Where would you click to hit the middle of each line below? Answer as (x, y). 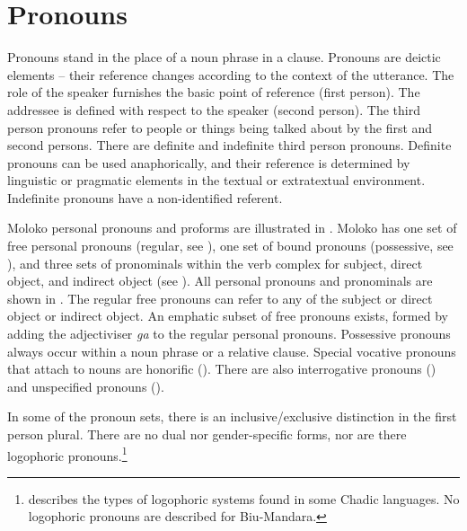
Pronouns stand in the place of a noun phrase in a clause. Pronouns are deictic (224, 57)
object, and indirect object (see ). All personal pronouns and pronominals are (220, 281)
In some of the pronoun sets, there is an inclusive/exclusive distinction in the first (232, 416)
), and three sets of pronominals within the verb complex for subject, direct (215, 263)
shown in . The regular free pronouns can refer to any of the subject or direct (220, 298)
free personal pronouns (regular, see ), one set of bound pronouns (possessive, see (230, 246)
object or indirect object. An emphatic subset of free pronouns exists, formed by (228, 316)
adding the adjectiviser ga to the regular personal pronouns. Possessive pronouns (229, 334)
